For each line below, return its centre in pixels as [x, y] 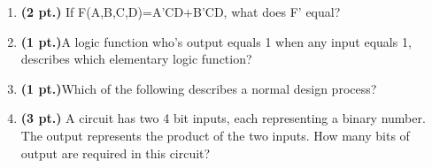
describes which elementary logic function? [136, 59]
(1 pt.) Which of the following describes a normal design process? [199, 88]
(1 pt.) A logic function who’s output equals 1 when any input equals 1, [216, 41]
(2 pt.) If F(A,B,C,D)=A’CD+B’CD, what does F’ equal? [181, 11]
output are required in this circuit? [116, 153]
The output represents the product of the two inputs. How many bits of [215, 135]
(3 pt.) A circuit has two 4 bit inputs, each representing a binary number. [223, 118]
